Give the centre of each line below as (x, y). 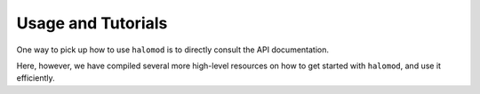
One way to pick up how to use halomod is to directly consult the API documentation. (172, 50)
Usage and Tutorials (92, 23)
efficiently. (36, 78)
